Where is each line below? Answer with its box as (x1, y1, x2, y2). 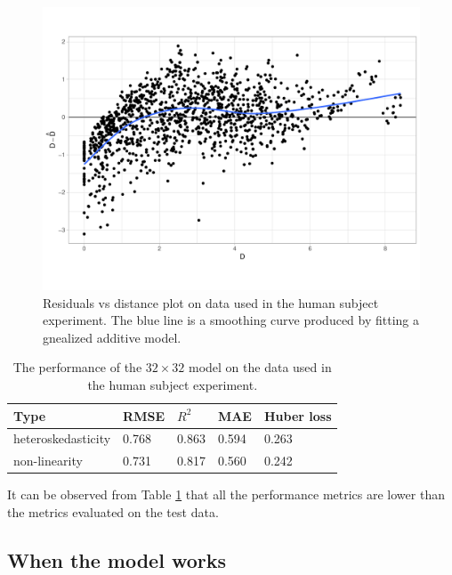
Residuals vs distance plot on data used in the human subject (43, 293, 379, 312)
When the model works (7, 546, 227, 573)
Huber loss (263, 406, 332, 425)
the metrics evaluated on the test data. (7, 502, 219, 521)
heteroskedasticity (13, 429, 111, 448)
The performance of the (12, 358, 142, 377)
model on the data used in (189, 358, 332, 377)
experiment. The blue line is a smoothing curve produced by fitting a (43, 311, 420, 329)
